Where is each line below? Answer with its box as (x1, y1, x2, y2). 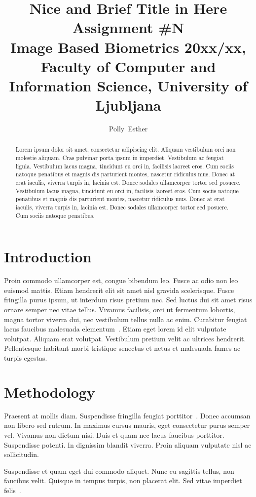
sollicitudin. (4, 449, 39, 459)
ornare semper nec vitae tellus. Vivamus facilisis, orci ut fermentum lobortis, (4, 304, 235, 315)
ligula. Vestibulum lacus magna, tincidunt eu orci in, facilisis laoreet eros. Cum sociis (15, 162, 234, 170)
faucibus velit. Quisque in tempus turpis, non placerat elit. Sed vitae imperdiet (4, 475, 242, 486)
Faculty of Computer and (40, 56, 216, 76)
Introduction (4, 247, 92, 267)
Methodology (4, 381, 95, 402)
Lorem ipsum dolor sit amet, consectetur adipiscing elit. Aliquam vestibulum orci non (15, 145, 236, 154)
